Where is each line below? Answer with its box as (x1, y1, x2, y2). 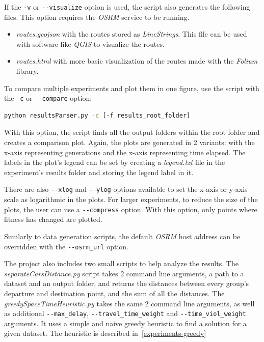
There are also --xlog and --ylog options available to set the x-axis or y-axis (4, 184, 248, 194)
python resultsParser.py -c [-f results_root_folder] (4, 111, 191, 119)
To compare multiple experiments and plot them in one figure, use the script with (4, 82, 259, 93)
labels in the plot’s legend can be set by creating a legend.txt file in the (4, 157, 225, 167)
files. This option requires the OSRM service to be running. (4, 11, 190, 22)
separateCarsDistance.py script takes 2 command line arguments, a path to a (4, 268, 244, 278)
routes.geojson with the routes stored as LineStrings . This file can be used (16, 28, 247, 39)
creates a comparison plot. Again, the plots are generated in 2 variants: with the (4, 137, 255, 148)
